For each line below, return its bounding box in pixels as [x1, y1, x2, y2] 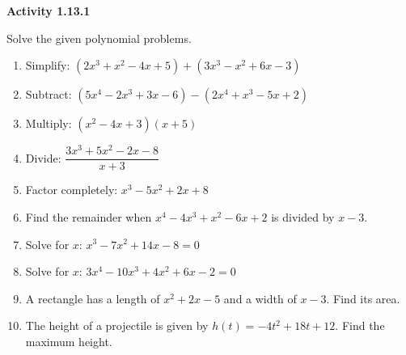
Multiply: [25, 115, 72, 132]
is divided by [271, 208, 335, 225]
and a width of [223, 289, 297, 306]
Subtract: [25, 86, 72, 103]
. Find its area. [326, 289, 400, 306]
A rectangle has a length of [25, 289, 160, 306]
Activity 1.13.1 [6, 2, 91, 19]
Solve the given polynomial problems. [6, 29, 192, 46]
